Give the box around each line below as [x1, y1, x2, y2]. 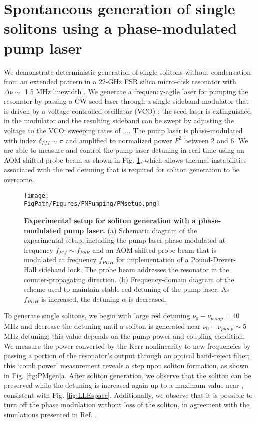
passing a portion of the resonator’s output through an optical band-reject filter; [4, 350, 250, 361]
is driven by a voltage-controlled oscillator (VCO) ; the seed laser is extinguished [4, 105, 251, 116]
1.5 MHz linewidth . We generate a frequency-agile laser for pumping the [24, 86, 248, 96]
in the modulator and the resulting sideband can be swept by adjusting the [4, 115, 234, 126]
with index [4, 135, 36, 145]
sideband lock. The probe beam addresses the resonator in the [38, 264, 229, 274]
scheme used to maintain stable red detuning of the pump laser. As [24, 284, 230, 294]
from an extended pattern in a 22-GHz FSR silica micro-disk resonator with [4, 76, 236, 87]
